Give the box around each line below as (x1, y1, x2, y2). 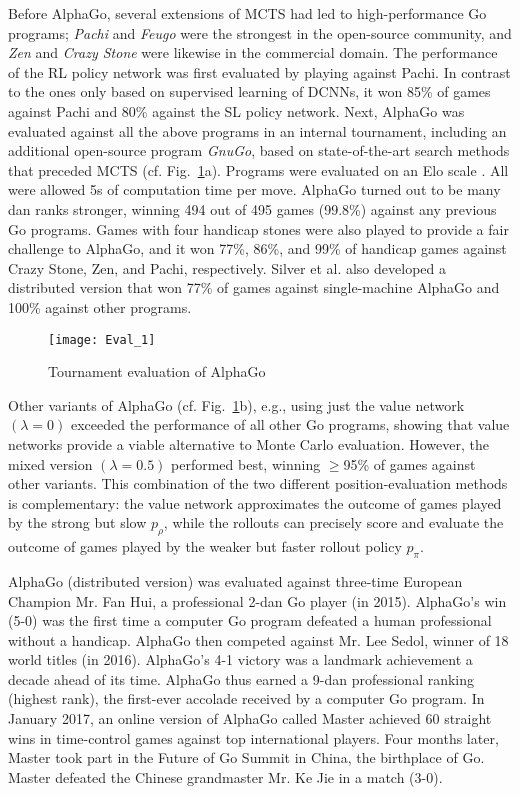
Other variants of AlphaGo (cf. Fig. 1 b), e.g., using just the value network (8, 394, 465, 415)
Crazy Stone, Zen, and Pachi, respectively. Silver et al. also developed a (8, 257, 446, 278)
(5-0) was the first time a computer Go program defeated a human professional (8, 610, 492, 631)
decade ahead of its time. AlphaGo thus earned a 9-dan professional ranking (8, 668, 475, 689)
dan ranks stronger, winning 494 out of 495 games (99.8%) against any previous (8, 198, 497, 219)
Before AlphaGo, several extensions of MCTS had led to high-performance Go (8, 3, 487, 23)
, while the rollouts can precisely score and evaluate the (163, 512, 504, 533)
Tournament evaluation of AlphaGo (48, 361, 266, 382)
